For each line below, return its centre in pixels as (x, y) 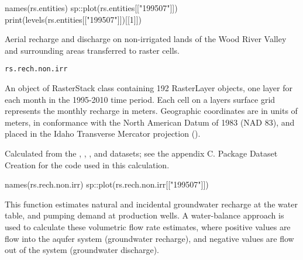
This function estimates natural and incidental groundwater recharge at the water (151, 204)
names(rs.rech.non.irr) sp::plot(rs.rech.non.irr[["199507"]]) (107, 184)
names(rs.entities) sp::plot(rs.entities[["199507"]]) (91, 8)
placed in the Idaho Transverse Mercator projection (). (103, 134)
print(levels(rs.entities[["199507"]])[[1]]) (73, 19)
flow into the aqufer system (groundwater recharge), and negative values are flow (149, 238)
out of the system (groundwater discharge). (82, 250)
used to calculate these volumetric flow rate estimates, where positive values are (148, 226)
